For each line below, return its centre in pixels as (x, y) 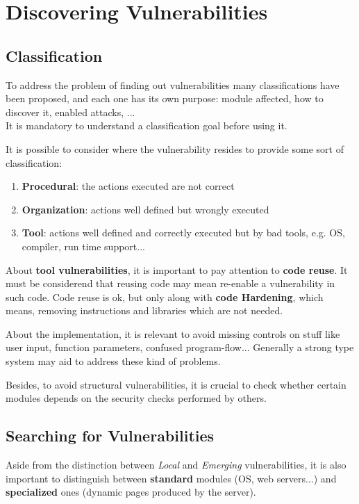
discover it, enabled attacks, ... (70, 112)
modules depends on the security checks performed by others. (136, 398)
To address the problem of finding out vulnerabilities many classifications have (173, 84)
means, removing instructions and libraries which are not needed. (144, 310)
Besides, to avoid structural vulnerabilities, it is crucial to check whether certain (176, 384)
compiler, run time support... (83, 246)
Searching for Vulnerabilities (110, 436)
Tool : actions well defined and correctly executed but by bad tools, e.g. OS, (183, 233)
